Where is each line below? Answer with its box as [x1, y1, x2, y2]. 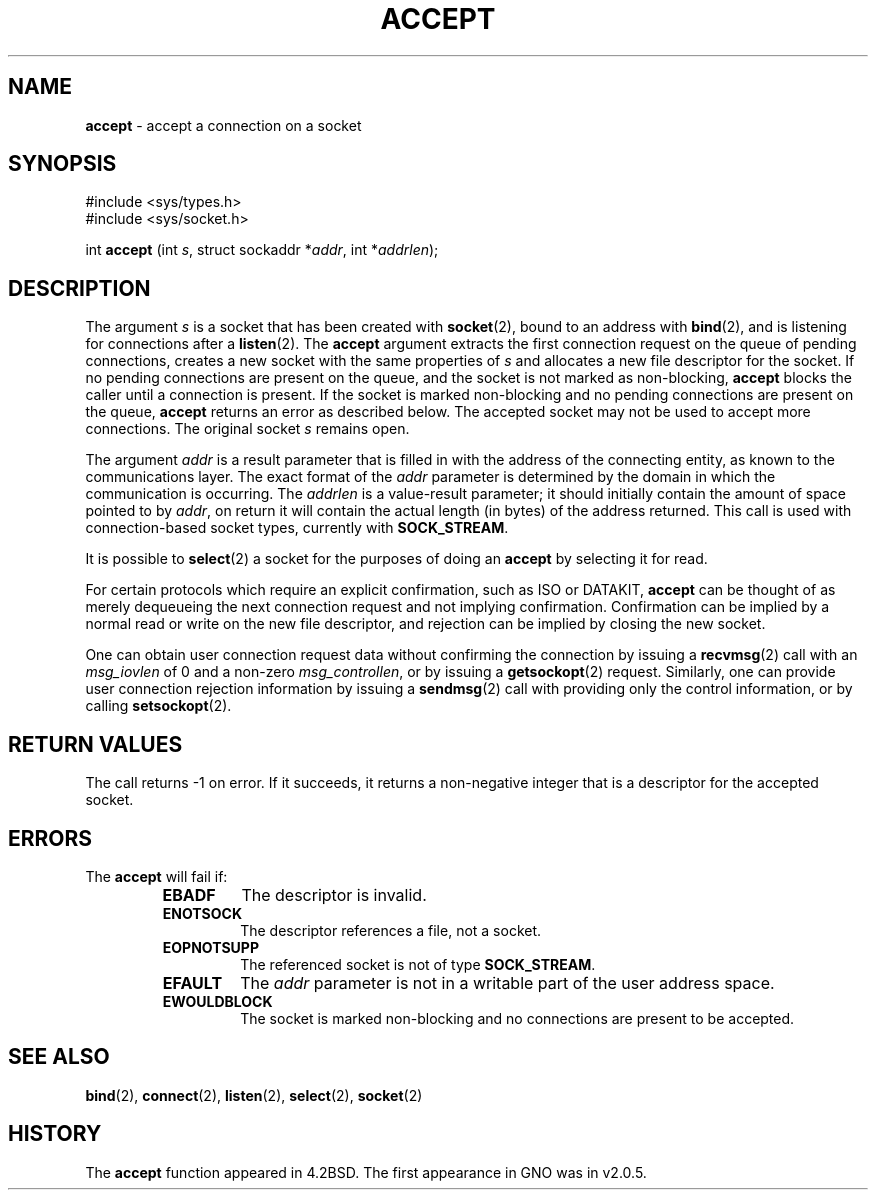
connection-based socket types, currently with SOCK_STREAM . [85, 519, 509, 537]
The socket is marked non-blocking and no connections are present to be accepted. [240, 1009, 795, 1027]
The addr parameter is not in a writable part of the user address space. [240, 972, 775, 993]
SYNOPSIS [8, 151, 117, 177]
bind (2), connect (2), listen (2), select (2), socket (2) [85, 1086, 423, 1104]
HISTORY [8, 1121, 102, 1147]
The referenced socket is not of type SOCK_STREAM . [240, 955, 596, 973]
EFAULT [162, 972, 223, 993]
